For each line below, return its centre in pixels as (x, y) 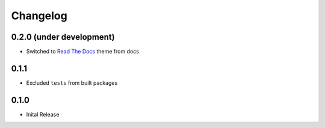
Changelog (39, 16)
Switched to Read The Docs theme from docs (83, 52)
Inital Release (43, 114)
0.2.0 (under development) (63, 37)
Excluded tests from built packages (72, 83)
